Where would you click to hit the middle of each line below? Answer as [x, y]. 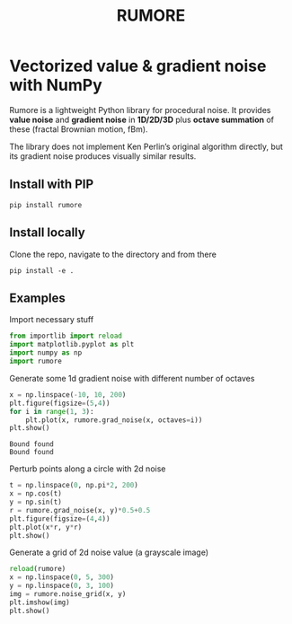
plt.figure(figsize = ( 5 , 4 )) [60, 403]
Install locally [47, 233]
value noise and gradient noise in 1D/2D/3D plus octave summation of [142, 119]
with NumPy [56, 85]
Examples [37, 298]
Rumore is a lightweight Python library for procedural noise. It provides [140, 110]
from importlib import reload [66, 336]
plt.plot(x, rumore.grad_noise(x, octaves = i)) [114, 420]
